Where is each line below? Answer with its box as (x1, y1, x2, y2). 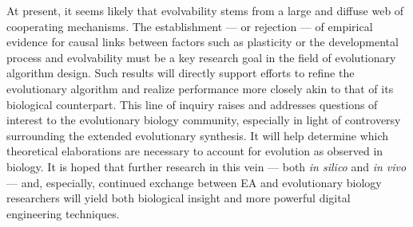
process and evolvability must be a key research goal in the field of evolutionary (6, 49, 396, 65)
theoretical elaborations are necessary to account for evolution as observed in (6, 143, 383, 159)
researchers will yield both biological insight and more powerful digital (6, 190, 351, 206)
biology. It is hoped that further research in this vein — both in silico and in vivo (6, 158, 407, 174)
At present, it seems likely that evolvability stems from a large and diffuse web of (6, 2, 404, 18)
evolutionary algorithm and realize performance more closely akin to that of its (6, 80, 394, 96)
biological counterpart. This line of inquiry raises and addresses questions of (6, 96, 378, 112)
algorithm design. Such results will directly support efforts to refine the (6, 65, 355, 81)
